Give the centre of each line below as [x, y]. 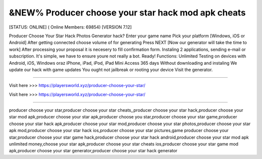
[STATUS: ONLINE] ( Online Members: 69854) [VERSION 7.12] [70, 27]
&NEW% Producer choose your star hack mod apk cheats [127, 13]
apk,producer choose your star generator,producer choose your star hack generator [93, 151]
